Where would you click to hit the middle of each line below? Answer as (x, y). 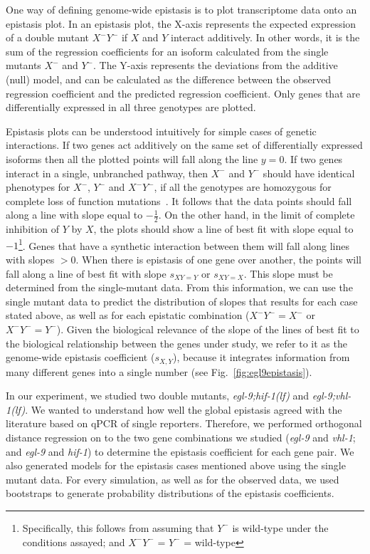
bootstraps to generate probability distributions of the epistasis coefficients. (170, 493)
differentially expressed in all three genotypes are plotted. (131, 107)
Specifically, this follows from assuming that (118, 527)
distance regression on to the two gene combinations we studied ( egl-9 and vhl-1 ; (181, 437)
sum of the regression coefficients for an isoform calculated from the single (167, 51)
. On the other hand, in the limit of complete (257, 215)
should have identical (309, 173)
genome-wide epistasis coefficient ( (80, 357)
